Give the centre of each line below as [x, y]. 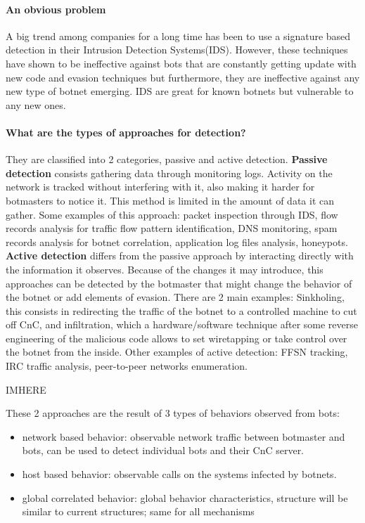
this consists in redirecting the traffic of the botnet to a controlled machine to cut [181, 310]
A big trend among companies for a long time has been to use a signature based [178, 35]
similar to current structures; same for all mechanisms [138, 511]
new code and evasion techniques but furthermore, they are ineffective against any [183, 77]
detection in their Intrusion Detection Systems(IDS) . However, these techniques [177, 50]
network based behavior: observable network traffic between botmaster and [184, 436]
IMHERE [26, 389]
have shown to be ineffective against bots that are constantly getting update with [181, 63]
